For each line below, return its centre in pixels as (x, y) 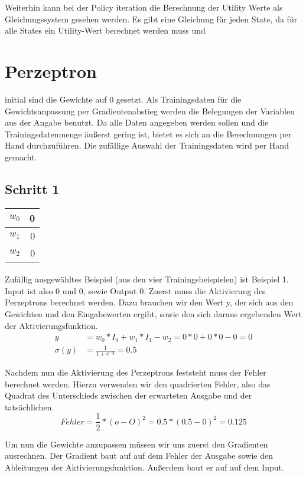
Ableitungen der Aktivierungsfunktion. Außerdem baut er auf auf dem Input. (144, 467)
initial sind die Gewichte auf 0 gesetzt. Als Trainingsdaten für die (123, 99)
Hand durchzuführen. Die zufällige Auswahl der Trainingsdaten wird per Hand (147, 145)
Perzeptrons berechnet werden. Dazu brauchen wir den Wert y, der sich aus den (149, 302)
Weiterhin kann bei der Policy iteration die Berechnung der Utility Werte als (144, 7)
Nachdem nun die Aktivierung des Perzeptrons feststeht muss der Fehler (136, 372)
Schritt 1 (32, 188)
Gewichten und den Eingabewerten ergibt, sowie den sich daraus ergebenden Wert (153, 314)
